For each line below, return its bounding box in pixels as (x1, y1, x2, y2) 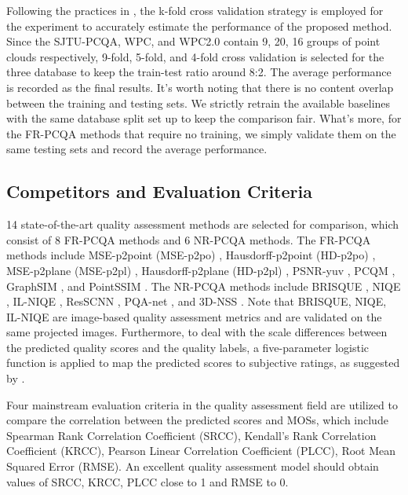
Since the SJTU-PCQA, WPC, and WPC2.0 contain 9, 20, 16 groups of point (6, 33, 381, 49)
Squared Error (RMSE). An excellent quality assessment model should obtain (6, 458, 379, 475)
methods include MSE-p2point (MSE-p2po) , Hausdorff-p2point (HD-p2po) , (6, 247, 376, 263)
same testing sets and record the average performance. (6, 141, 268, 157)
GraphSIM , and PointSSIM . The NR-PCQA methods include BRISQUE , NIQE (6, 277, 401, 294)
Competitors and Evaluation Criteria (6, 179, 312, 203)
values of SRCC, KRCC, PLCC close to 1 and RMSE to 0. (6, 473, 289, 489)
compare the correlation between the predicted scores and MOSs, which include (6, 412, 388, 428)
